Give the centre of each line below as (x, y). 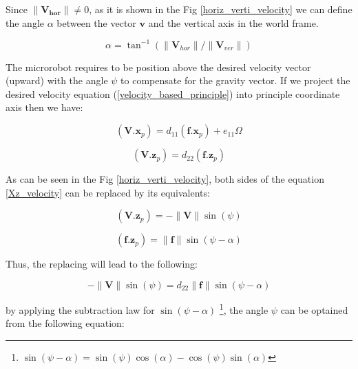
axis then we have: (44, 107)
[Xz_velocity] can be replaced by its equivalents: (108, 192)
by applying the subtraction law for (80, 309)
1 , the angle (244, 308)
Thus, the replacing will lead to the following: (102, 264)
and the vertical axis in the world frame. (233, 22)
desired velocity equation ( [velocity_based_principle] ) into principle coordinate (173, 93)
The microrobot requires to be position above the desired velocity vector (158, 67)
